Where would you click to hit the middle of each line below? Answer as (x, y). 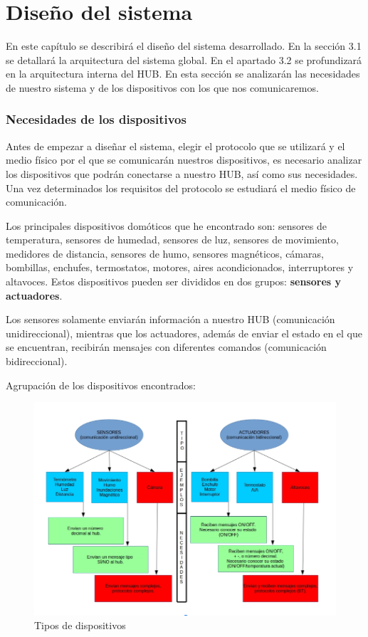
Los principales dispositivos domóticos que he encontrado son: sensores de (166, 225)
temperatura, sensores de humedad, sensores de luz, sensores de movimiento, (172, 239)
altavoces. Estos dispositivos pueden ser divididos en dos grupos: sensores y (173, 281)
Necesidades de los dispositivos (96, 119)
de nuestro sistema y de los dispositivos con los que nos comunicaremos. (162, 87)
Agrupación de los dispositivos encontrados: (101, 385)
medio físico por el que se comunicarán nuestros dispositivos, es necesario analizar (184, 160)
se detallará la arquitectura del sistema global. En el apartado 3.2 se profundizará (184, 59)
